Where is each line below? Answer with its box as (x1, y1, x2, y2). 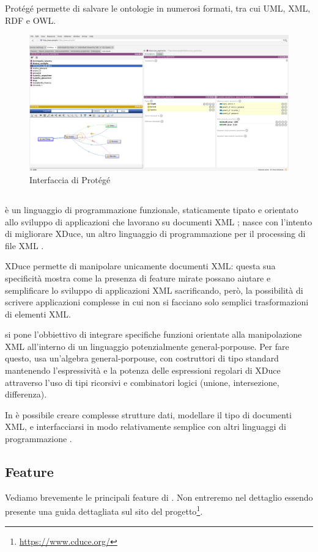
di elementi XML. (5, 307, 71, 320)
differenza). (5, 388, 47, 401)
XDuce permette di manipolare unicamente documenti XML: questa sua (5, 260, 276, 272)
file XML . (5, 239, 44, 252)
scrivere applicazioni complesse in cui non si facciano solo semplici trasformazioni (5, 296, 309, 308)
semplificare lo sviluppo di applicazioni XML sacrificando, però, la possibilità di (5, 283, 303, 296)
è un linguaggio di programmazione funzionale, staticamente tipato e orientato (5, 203, 298, 216)
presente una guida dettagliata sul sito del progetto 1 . (5, 503, 203, 518)
